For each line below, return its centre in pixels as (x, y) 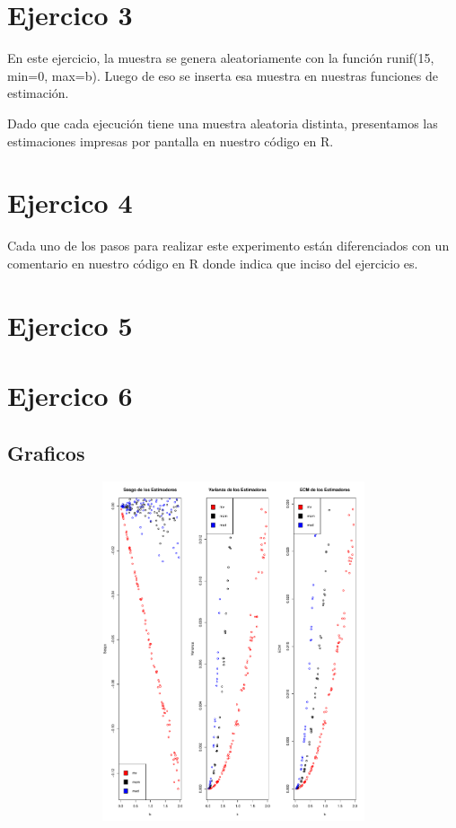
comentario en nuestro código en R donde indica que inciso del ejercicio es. (213, 263)
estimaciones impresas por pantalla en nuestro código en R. (171, 141)
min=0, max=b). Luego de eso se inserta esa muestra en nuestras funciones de (223, 75)
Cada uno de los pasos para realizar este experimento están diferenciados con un (228, 246)
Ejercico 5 (70, 325)
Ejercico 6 (70, 395)
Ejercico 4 (70, 203)
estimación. (38, 93)
